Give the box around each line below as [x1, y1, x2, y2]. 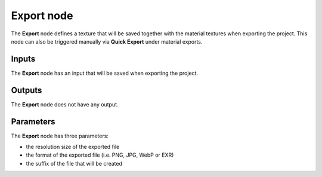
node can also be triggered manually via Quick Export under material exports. [11, 38, 203, 45]
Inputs [11, 54, 36, 64]
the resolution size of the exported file [26, 144, 120, 151]
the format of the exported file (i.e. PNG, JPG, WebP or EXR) [26, 151, 174, 158]
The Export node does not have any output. [11, 100, 119, 108]
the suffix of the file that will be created [26, 160, 122, 167]
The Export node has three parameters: [11, 132, 109, 139]
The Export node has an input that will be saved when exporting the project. [11, 69, 199, 77]
